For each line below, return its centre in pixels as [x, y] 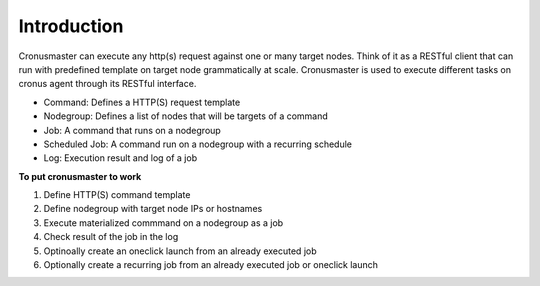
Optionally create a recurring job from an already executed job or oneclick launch [211, 265]
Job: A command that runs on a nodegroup [132, 130]
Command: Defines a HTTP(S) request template [142, 102]
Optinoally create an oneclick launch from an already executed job [180, 251]
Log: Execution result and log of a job [120, 158]
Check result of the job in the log [111, 237]
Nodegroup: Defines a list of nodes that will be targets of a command [186, 116]
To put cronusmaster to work [80, 176]
